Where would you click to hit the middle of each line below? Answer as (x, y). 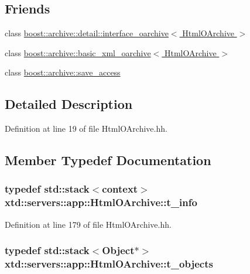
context (120, 189)
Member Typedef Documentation (108, 160)
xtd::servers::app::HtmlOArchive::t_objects (109, 264)
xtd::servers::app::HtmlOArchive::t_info (101, 202)
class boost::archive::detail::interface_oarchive (87, 33)
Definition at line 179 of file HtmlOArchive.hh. (88, 224)
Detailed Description (69, 104)
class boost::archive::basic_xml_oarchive (78, 52)
